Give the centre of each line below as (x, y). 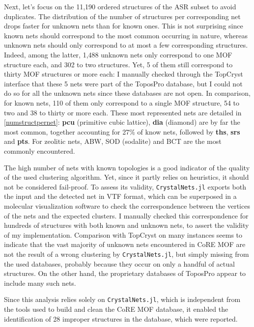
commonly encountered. (40, 150)
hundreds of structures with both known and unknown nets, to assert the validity (127, 225)
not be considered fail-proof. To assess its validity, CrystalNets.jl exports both (125, 186)
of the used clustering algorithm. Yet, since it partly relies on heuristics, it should (127, 177)
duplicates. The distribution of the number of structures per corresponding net (122, 16)
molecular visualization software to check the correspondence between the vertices (127, 205)
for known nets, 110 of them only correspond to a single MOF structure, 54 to (122, 102)
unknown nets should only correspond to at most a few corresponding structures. (126, 45)
